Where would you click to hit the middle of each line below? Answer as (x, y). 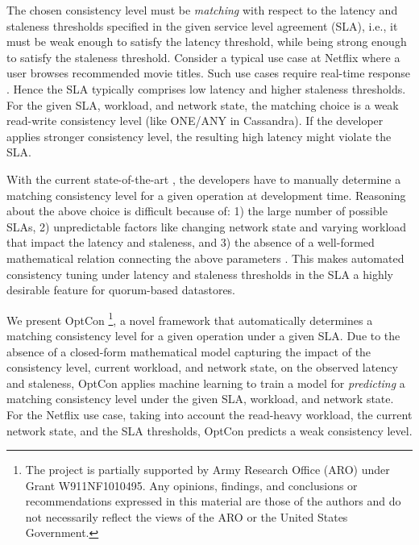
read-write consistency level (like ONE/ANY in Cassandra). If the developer (195, 121)
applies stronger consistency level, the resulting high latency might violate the (199, 136)
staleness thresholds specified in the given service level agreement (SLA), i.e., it (202, 25)
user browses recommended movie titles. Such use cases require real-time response (208, 73)
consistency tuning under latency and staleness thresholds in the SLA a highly (200, 274)
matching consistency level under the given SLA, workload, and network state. (200, 399)
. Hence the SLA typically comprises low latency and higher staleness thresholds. (206, 88)
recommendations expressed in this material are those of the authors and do (213, 501)
